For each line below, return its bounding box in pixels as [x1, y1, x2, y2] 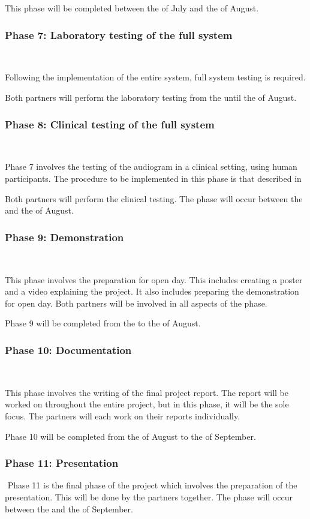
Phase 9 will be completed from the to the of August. [5, 317, 201, 329]
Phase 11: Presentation [5, 455, 119, 470]
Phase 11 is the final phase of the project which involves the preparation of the [7, 479, 297, 491]
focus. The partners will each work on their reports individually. [5, 409, 240, 422]
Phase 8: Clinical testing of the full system [5, 116, 215, 131]
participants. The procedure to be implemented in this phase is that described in [5, 172, 302, 184]
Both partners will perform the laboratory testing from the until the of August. [5, 91, 297, 103]
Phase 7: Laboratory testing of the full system [5, 27, 233, 42]
